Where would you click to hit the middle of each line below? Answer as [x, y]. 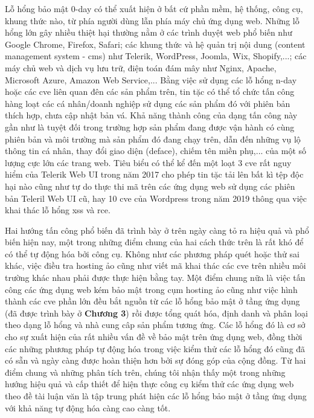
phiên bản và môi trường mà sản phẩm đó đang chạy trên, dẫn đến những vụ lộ [153, 139]
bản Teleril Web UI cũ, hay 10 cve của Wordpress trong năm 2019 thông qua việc [156, 198]
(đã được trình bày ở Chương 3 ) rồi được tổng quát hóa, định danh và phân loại [156, 313]
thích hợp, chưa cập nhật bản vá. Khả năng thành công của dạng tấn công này [151, 115]
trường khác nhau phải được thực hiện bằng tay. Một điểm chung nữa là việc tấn [155, 278]
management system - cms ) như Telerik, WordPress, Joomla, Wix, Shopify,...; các [156, 56]
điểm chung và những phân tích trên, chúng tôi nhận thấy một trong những [145, 372]
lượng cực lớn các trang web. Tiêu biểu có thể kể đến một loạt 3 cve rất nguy [148, 162]
